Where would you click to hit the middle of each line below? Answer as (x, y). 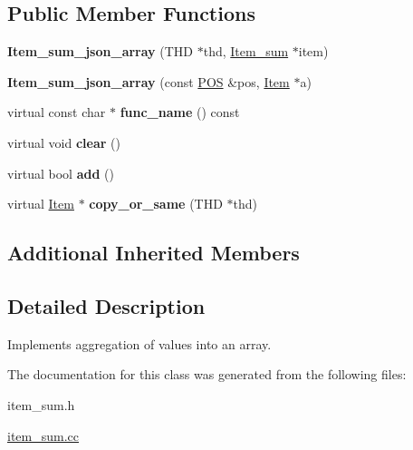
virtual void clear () (64, 142)
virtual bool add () (61, 173)
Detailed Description (106, 305)
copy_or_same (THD (156, 204)
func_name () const (180, 112)
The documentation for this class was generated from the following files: (207, 374)
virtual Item (41, 204)
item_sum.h (41, 404)
